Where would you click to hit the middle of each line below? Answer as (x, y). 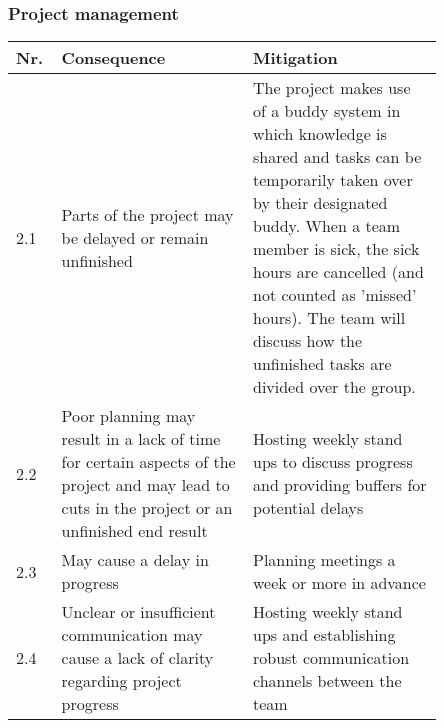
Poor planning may (128, 416)
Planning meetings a (324, 560)
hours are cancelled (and (338, 272)
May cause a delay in (135, 560)
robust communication (331, 658)
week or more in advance (339, 583)
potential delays (308, 508)
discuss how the (307, 341)
